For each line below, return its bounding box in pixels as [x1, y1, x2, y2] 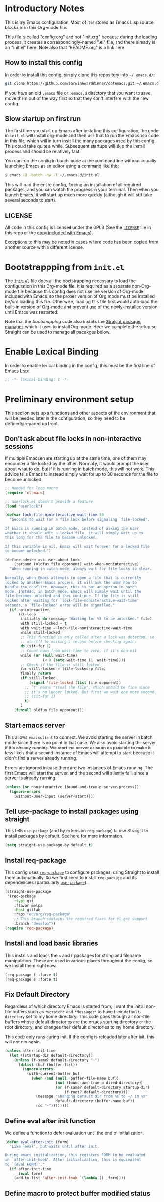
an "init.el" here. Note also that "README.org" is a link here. [5, 44, 126, 50]
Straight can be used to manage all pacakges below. [5, 329, 111, 335]
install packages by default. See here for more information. [5, 833, 124, 839]
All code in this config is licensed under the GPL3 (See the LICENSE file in [5, 224, 151, 231]
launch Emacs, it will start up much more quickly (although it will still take [5, 192, 153, 198]
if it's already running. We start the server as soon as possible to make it [5, 745, 151, 750]
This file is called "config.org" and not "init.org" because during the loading [5, 34, 157, 40]
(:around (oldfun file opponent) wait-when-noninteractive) [14, 562, 139, 567]
